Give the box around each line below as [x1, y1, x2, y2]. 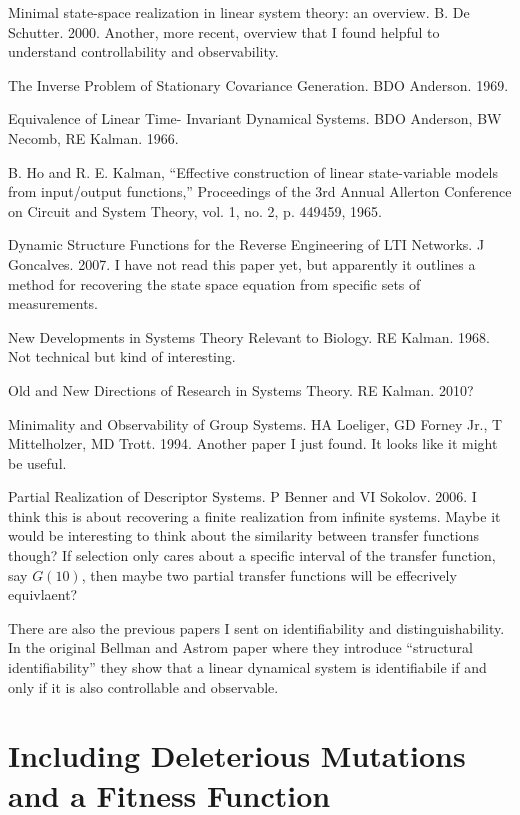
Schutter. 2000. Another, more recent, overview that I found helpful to [8, 21, 440, 42]
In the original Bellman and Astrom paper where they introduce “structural [8, 637, 473, 658]
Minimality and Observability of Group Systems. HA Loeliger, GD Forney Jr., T [8, 413, 503, 434]
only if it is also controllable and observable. [8, 676, 279, 697]
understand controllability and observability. [8, 41, 279, 62]
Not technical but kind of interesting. [8, 346, 236, 367]
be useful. [8, 452, 67, 473]
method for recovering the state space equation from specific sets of [8, 273, 421, 294]
